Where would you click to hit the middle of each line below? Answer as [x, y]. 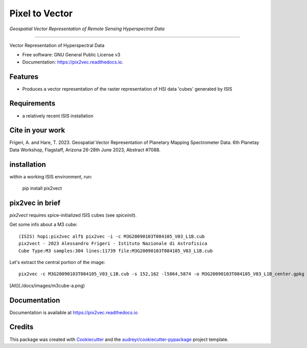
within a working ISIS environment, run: [51, 176]
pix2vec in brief [35, 203]
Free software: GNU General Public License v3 [71, 55]
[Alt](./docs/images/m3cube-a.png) [47, 285]
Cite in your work [37, 130]
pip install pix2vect [42, 188]
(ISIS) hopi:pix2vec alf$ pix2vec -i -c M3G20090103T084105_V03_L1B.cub [112, 236]
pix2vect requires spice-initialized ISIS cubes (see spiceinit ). [73, 215]
